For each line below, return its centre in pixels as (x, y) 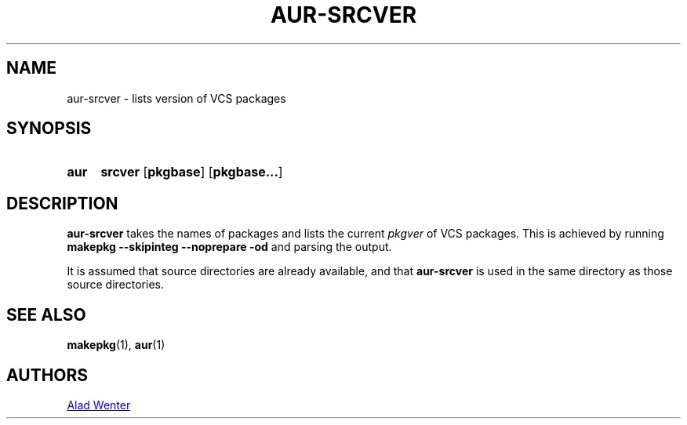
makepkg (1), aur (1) (116, 345)
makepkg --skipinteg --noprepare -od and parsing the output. (229, 247)
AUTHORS (47, 375)
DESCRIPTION (62, 203)
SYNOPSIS (49, 129)
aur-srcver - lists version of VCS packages (176, 98)
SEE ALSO (46, 314)
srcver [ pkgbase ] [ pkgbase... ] (192, 172)
